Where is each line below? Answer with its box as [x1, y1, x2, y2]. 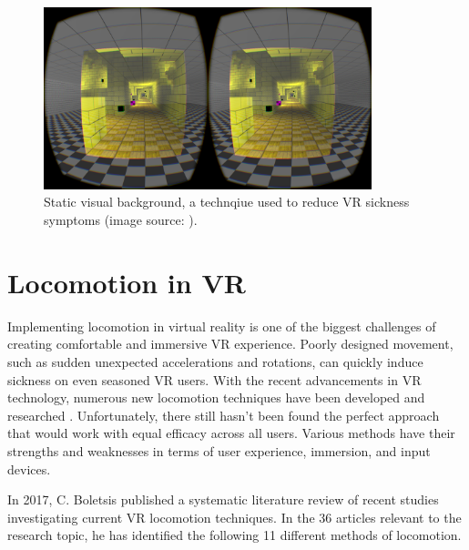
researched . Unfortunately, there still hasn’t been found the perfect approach [7, 405, 440, 424]
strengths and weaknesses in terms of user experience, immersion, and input [7, 441, 431, 460]
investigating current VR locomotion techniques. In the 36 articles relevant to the [7, 507, 462, 526]
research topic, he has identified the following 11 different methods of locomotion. [7, 525, 462, 545]
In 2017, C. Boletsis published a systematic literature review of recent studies [7, 490, 439, 509]
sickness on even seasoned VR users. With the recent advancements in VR [7, 370, 422, 389]
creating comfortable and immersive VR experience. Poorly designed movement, [7, 334, 454, 353]
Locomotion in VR [7, 263, 246, 300]
